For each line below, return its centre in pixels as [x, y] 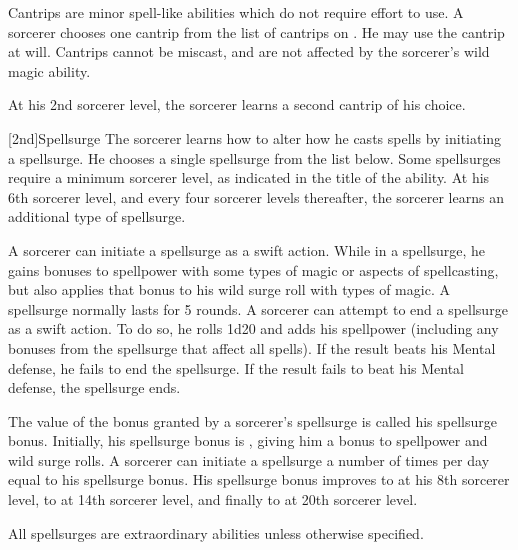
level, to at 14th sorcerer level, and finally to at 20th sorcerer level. [213, 499]
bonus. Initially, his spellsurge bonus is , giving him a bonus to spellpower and [248, 440]
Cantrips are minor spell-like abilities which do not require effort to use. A [236, 12]
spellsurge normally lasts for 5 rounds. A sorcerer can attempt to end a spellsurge [258, 308]
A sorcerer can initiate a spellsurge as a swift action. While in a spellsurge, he [247, 249]
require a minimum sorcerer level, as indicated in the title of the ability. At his [249, 177]
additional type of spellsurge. [97, 216]
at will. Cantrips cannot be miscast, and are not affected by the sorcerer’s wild [249, 51]
